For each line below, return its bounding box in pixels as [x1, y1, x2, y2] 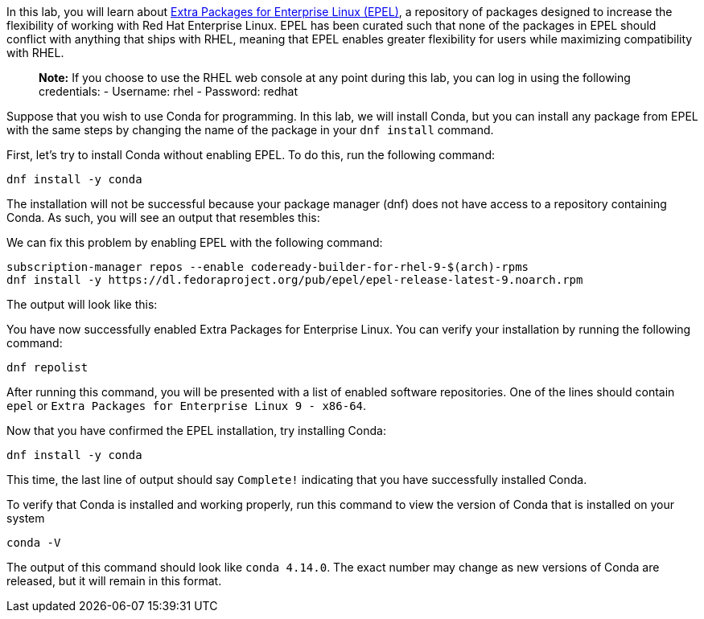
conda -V [6, 536, 61, 549]
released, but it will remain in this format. [6, 574, 222, 588]
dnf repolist [6, 361, 89, 374]
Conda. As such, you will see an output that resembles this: [6, 211, 320, 224]
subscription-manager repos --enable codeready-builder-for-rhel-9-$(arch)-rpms [6, 260, 529, 273]
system [6, 511, 45, 525]
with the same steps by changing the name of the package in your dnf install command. [6, 123, 494, 137]
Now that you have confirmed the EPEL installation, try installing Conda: [6, 424, 386, 437]
